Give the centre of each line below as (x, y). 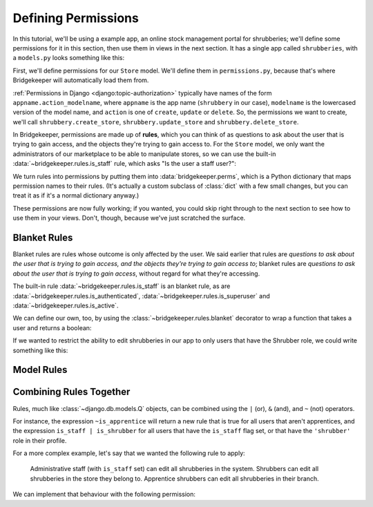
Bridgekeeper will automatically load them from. (81, 80)
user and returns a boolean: (52, 327)
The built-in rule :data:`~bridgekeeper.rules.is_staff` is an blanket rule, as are (122, 286)
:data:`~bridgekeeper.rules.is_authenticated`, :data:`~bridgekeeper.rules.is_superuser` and (142, 296)
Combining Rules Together (71, 392)
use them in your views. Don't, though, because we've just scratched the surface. (129, 218)
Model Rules (40, 370)
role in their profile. (40, 440)
